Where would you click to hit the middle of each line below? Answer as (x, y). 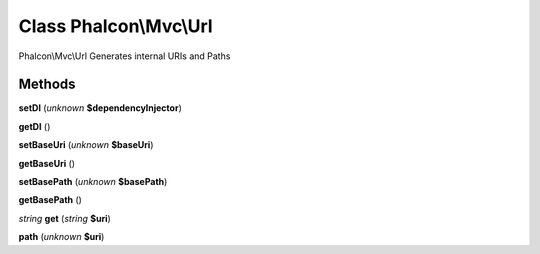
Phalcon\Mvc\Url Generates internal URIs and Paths (124, 56)
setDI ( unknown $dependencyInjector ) (100, 108)
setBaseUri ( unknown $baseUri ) (86, 145)
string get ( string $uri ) (65, 218)
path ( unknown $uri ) (61, 237)
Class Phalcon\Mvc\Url (116, 26)
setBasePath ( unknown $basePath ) (93, 182)
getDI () (34, 126)
